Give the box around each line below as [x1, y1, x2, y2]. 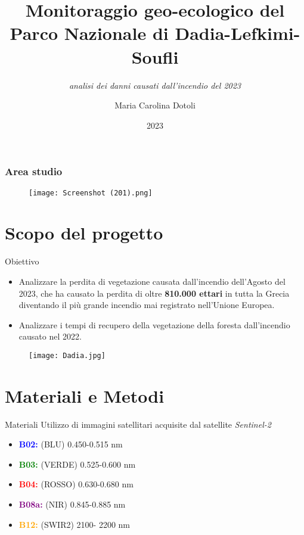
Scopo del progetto [5, 220, 163, 245]
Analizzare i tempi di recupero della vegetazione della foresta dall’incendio [18, 318, 290, 331]
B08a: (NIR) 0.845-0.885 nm [18, 498, 126, 511]
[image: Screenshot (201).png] [29, 188, 153, 197]
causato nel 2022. [18, 330, 82, 343]
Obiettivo [5, 255, 39, 267]
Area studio [5, 164, 63, 179]
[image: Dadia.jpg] [29, 351, 106, 360]
